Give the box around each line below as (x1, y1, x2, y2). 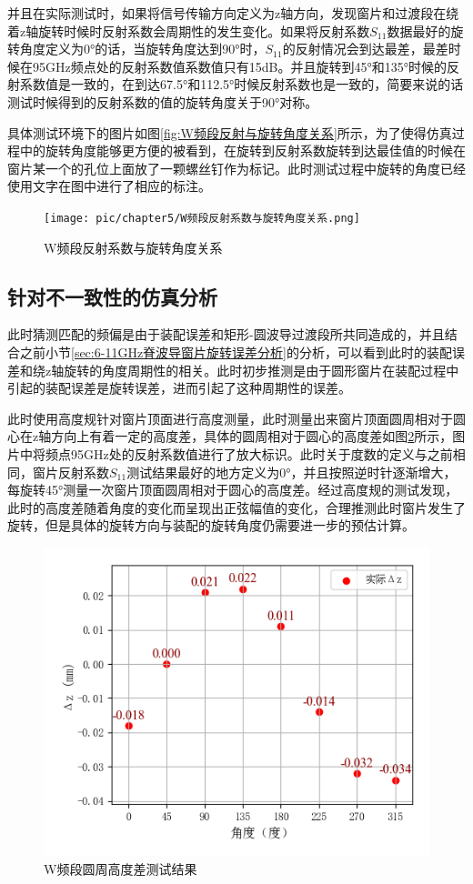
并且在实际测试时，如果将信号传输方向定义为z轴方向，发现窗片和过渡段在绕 (7, 4, 459, 22)
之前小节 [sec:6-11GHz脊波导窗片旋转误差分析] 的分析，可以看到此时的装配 (19, 342, 452, 361)
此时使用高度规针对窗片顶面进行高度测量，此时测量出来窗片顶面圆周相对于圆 (7, 408, 466, 427)
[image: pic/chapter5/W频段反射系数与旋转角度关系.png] (44, 211, 360, 225)
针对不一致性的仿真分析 (7, 282, 217, 310)
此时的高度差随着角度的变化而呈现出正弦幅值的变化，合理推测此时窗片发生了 (7, 497, 466, 517)
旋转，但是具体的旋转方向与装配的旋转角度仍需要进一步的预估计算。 (7, 516, 415, 535)
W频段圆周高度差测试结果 (44, 859, 197, 878)
